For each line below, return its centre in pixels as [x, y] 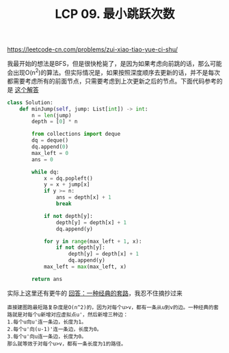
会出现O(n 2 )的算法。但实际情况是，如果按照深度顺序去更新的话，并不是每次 [114, 72]
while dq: [45, 172]
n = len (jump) [52, 115]
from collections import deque [76, 134]
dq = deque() [50, 141]
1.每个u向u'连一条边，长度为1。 [47, 322]
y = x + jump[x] [67, 185]
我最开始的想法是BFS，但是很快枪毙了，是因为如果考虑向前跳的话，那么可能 [114, 64]
